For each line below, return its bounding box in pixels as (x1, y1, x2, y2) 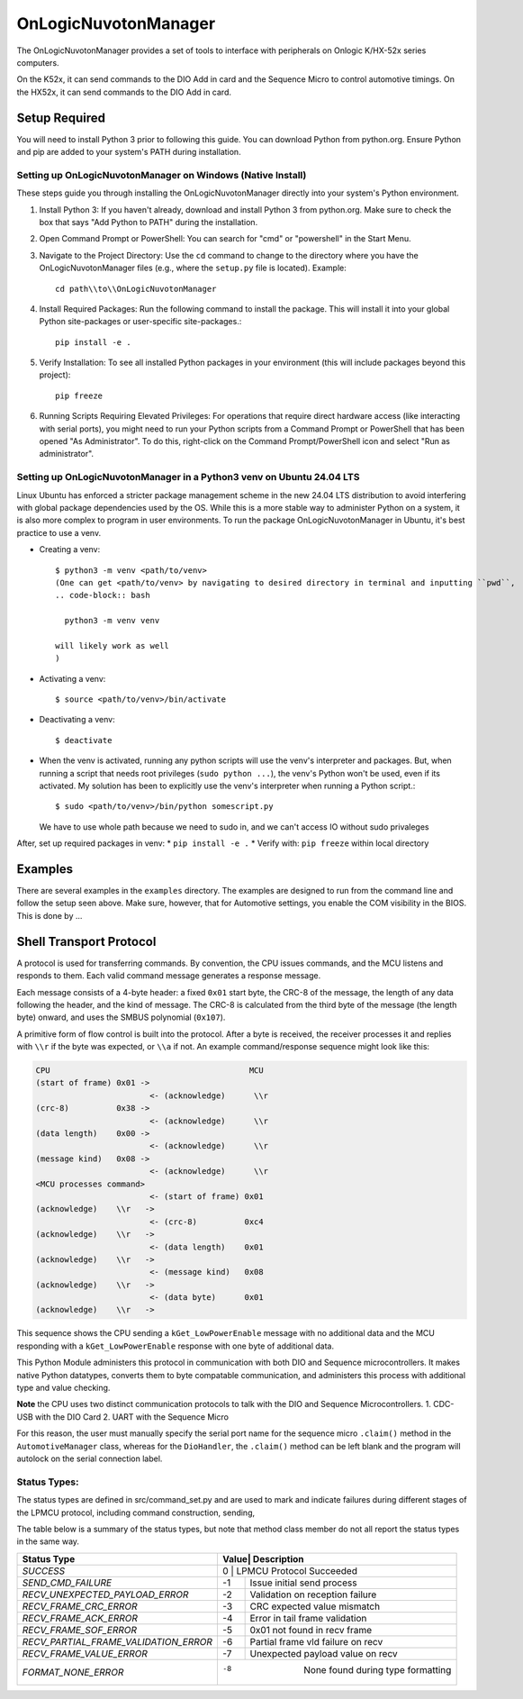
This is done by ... (16, 910, 83, 921)
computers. (16, 57, 59, 68)
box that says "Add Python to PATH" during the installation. (39, 216, 258, 227)
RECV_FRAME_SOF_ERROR (22, 1623, 138, 1636)
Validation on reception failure (249, 1588, 377, 1601)
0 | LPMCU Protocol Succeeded (221, 1564, 357, 1576)
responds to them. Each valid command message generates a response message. (16, 970, 321, 981)
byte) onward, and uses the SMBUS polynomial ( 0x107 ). (16, 1012, 226, 1022)
